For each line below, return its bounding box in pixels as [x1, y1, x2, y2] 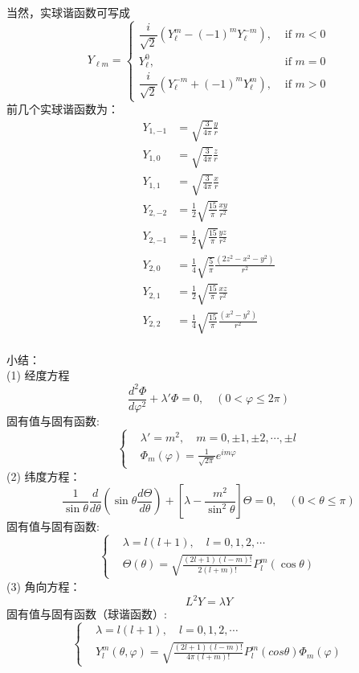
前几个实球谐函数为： [6, 101, 119, 117]
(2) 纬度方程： [6, 467, 81, 484]
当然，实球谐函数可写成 [6, 4, 130, 20]
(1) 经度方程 [6, 367, 70, 384]
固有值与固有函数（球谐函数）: [6, 605, 167, 622]
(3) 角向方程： [6, 577, 81, 594]
